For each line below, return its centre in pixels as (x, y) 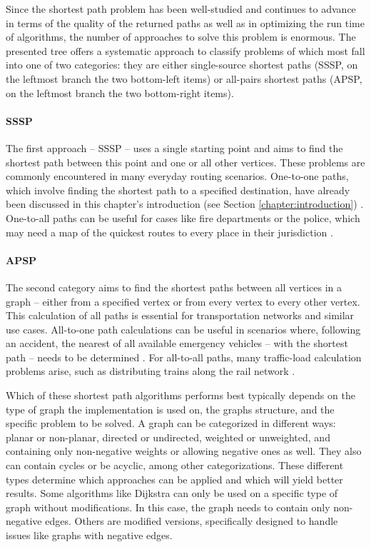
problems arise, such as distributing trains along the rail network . (151, 371)
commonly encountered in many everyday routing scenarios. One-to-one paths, (177, 176)
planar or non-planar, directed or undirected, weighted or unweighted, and (168, 437)
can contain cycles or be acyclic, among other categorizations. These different (175, 465)
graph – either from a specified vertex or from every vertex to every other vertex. (183, 301)
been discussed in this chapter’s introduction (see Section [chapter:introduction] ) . (185, 204)
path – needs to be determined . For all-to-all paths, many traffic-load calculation (184, 357)
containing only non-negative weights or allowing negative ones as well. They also (184, 451)
